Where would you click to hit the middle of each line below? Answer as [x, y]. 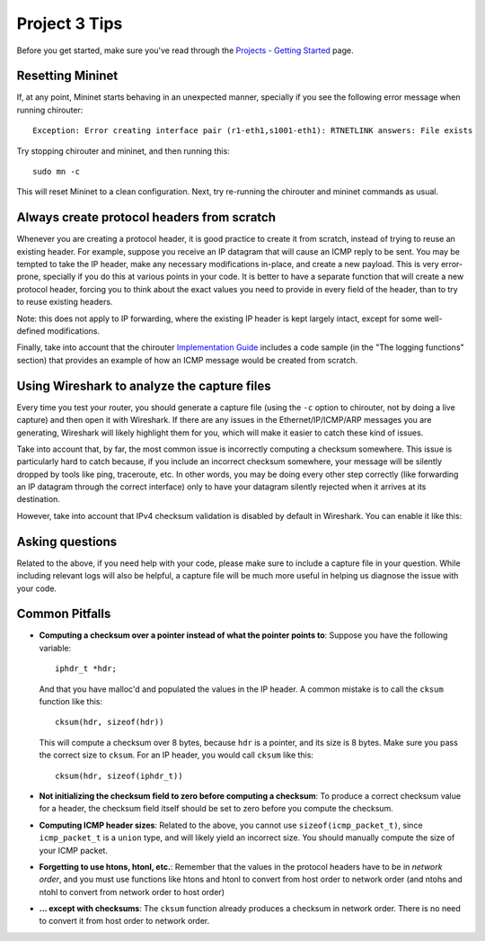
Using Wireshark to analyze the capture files [144, 385]
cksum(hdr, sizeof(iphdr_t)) [119, 775]
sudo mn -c [57, 172]
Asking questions [67, 541]
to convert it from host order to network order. [124, 921]
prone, [29, 277]
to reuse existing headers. [65, 302]
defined [31, 331]
